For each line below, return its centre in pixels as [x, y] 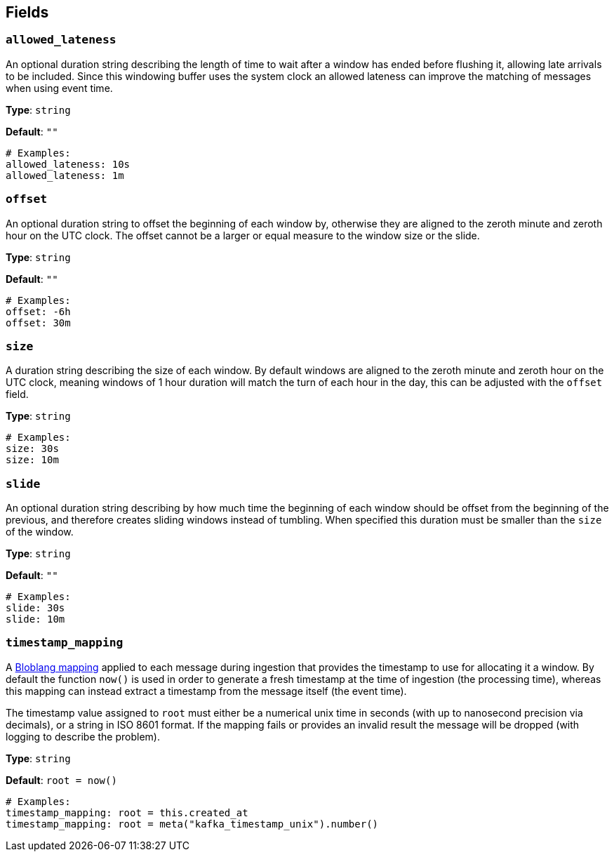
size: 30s [32, 449]
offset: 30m [38, 323]
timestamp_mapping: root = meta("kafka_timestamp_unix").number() [192, 824]
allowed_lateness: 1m [65, 175]
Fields [27, 12]
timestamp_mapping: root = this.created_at [127, 812]
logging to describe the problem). [83, 736]
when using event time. [59, 88]
